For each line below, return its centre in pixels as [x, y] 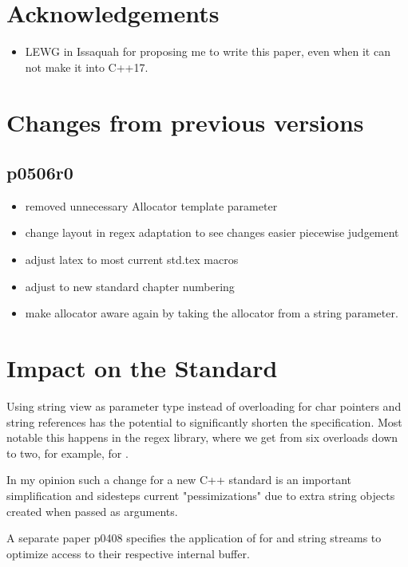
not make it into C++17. [87, 67]
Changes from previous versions [185, 122]
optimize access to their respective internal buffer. [128, 553]
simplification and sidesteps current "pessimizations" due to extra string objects [201, 495]
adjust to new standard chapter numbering [130, 286]
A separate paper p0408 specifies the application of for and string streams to [194, 538]
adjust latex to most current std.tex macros [132, 260]
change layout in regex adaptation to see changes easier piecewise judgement [212, 232]
